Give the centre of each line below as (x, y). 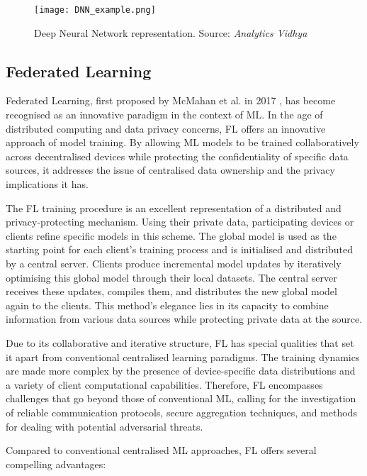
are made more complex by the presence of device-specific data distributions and (181, 371)
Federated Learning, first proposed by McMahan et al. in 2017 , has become (171, 100)
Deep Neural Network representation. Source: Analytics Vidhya (171, 32)
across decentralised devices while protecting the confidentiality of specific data (177, 156)
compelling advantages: (56, 464)
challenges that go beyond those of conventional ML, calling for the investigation (181, 398)
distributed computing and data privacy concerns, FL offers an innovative (166, 128)
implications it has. (47, 184)
